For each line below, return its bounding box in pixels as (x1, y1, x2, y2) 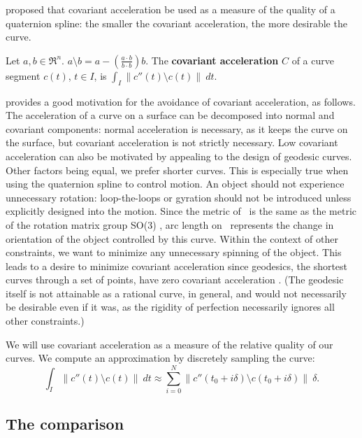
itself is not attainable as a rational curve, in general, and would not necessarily (6, 285, 347, 300)
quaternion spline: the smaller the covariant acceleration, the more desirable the (6, 15, 347, 30)
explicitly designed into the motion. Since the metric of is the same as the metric (6, 204, 356, 218)
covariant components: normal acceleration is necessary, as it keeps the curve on (6, 121, 348, 136)
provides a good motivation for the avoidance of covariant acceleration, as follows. (6, 94, 356, 108)
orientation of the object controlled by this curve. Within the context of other (6, 231, 338, 246)
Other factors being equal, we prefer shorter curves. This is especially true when (6, 162, 349, 177)
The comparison (6, 413, 124, 435)
